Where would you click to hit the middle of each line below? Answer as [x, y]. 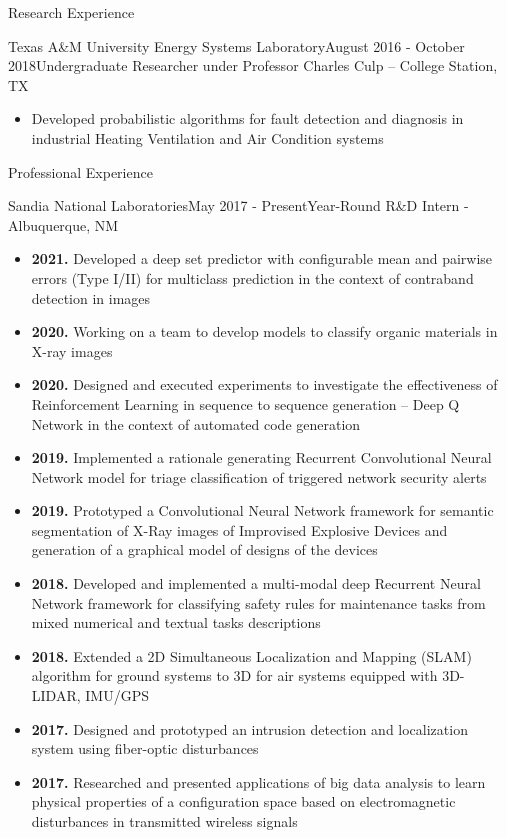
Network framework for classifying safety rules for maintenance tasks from [258, 602]
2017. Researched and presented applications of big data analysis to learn [258, 781]
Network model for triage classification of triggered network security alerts [259, 476]
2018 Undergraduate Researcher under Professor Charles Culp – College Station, [253, 65]
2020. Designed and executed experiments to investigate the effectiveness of [264, 384]
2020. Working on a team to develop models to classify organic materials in [264, 331]
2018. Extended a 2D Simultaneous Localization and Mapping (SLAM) [251, 655]
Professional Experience [80, 171]
